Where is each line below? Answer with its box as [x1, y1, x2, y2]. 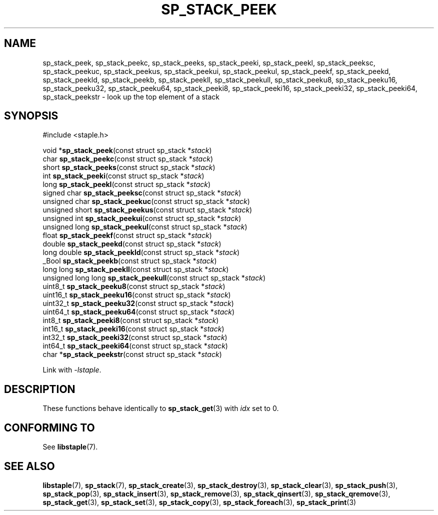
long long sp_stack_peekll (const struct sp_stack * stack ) [42, 265, 229, 274]
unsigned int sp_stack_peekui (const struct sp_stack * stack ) [42, 214, 241, 223]
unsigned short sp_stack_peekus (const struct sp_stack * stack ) [42, 205, 252, 214]
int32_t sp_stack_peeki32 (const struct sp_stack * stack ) [42, 333, 227, 342]
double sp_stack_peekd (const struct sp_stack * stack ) [42, 239, 221, 248]
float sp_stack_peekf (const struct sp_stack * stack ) [42, 231, 212, 240]
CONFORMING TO [4, 421, 95, 434]
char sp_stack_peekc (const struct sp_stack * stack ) [42, 154, 213, 163]
